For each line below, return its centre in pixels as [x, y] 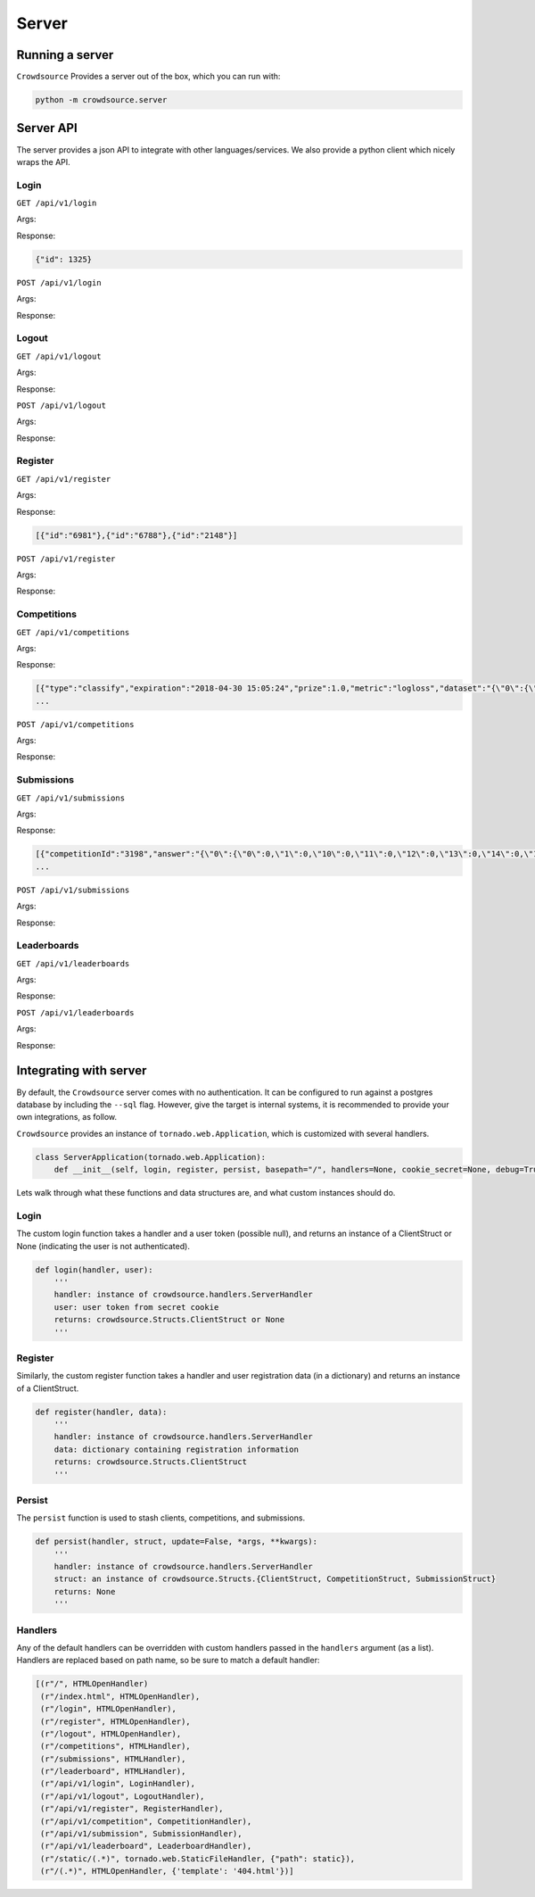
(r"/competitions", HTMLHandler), [115, 1746]
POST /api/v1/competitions [75, 724]
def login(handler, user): [94, 1270]
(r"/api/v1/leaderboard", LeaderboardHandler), [146, 1846]
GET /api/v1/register [64, 479]
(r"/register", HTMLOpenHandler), [115, 1721]
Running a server [65, 55]
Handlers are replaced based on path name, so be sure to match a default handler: [168, 1661]
